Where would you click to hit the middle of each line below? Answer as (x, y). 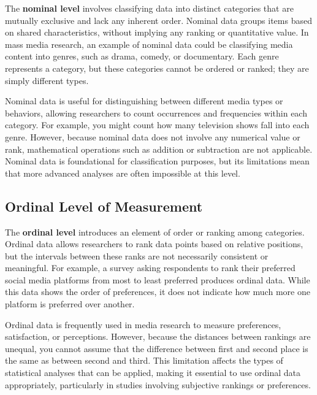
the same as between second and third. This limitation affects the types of (144, 360)
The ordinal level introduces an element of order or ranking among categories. (155, 232)
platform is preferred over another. (70, 304)
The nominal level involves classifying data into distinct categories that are (149, 8)
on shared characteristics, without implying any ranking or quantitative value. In (157, 32)
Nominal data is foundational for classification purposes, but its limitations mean (157, 161)
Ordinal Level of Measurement (104, 206)
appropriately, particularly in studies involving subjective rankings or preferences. (158, 384)
